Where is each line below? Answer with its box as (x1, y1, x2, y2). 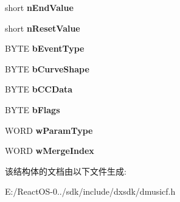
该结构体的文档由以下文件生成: (5, 164, 126, 177)
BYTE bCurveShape (5, 62, 89, 75)
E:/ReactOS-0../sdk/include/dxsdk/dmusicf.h (5, 185, 176, 198)
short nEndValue (5, 1, 74, 13)
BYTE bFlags (5, 103, 60, 116)
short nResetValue (5, 21, 80, 34)
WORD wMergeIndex (5, 144, 94, 157)
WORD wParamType (5, 124, 93, 136)
